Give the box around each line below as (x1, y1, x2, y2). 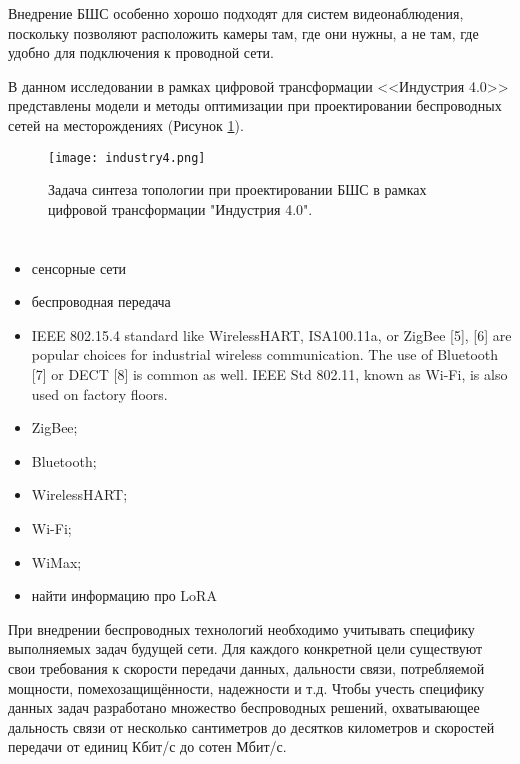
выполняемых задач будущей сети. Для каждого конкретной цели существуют (8, 638, 483, 659)
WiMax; (31, 551, 82, 572)
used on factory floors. (31, 383, 168, 404)
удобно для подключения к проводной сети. (8, 42, 274, 63)
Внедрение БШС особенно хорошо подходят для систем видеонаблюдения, (8, 3, 464, 23)
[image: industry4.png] (48, 150, 206, 165)
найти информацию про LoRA (31, 585, 217, 606)
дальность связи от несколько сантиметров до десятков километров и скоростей (8, 716, 495, 737)
